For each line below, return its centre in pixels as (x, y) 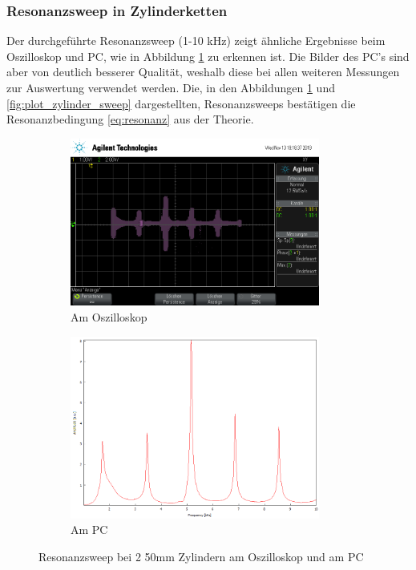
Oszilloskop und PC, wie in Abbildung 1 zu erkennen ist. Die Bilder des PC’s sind (208, 56)
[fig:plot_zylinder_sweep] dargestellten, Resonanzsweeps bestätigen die (181, 103)
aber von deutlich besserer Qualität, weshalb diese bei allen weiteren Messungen (203, 72)
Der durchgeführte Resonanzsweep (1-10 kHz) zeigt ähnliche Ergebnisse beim (196, 40)
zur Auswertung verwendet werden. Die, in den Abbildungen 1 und (171, 87)
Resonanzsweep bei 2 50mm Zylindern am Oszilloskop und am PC (201, 556)
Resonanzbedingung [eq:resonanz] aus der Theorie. (130, 119)
